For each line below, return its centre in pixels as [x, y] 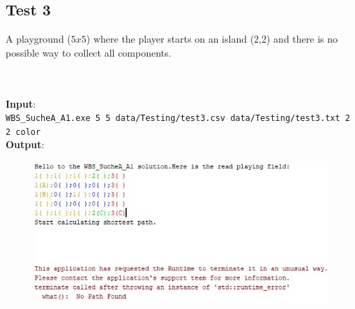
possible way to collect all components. [89, 52]
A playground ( [38, 39]
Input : [21, 103]
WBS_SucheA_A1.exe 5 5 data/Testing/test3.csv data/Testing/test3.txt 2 [178, 118]
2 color [23, 132]
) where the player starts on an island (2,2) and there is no [212, 39]
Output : [25, 144]
